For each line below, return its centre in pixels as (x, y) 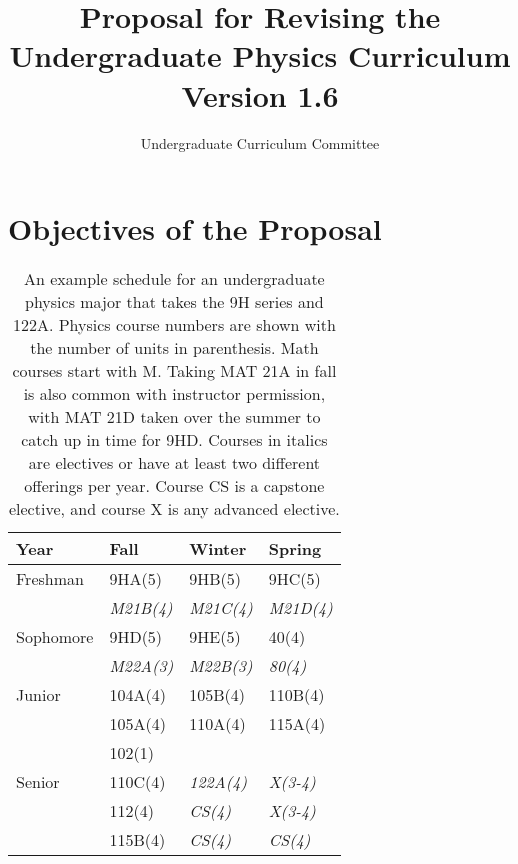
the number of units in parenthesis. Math (174, 348)
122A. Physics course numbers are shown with (174, 325)
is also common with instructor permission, (174, 394)
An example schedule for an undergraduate (174, 279)
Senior (38, 782)
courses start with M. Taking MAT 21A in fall (174, 371)
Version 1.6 (260, 94)
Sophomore (55, 637)
